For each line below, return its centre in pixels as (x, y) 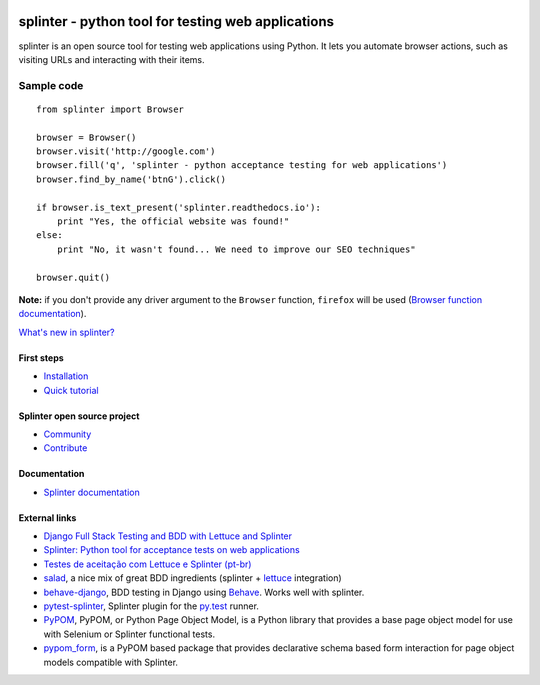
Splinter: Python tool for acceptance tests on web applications (171, 550)
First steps (41, 357)
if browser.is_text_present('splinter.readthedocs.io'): (179, 207)
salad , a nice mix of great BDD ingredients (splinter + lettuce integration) (192, 578)
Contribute (65, 448)
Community (67, 434)
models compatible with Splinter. (111, 662)
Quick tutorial (71, 390)
